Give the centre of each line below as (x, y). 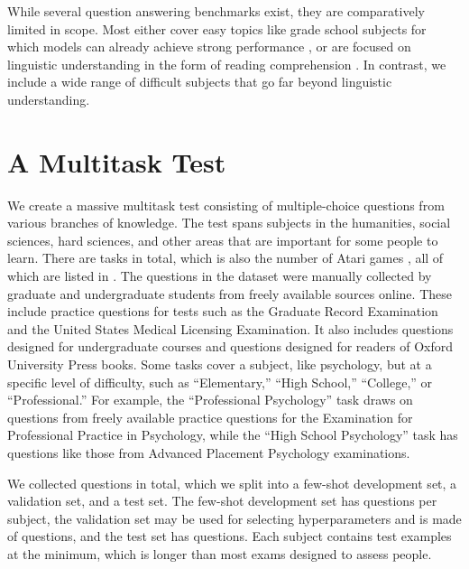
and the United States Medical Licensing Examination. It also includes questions (230, 328)
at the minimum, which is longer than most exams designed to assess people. (220, 553)
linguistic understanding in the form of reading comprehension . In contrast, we (227, 64)
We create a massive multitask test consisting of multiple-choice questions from (226, 205)
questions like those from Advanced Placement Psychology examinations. (209, 452)
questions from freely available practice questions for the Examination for (210, 417)
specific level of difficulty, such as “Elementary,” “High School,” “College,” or (220, 382)
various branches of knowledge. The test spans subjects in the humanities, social (229, 223)
